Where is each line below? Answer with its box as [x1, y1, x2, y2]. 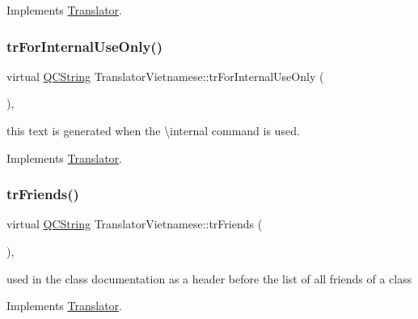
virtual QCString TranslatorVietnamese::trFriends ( [6, 215, 263, 232]
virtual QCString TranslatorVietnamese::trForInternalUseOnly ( [6, 67, 324, 84]
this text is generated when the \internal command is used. [6, 122, 300, 138]
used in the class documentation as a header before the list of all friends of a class [6, 270, 412, 287]
